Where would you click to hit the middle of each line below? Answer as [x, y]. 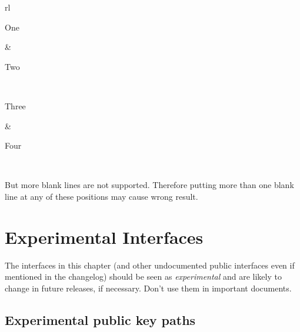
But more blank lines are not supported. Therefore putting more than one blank [149, 185]
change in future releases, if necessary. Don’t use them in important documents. [148, 288]
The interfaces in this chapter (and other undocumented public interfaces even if [150, 265]
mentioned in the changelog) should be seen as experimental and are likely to [143, 276]
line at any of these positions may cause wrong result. [101, 196]
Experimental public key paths [100, 319]
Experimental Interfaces [104, 237]
